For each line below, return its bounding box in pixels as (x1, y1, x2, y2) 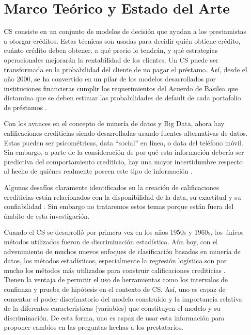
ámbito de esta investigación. (4, 210, 90, 221)
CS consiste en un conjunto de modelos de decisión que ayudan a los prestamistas (4, 26, 246, 36)
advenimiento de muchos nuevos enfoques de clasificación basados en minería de (4, 246, 241, 256)
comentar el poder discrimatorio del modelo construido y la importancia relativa (4, 293, 242, 303)
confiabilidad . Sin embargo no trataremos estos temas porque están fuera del (4, 201, 234, 211)
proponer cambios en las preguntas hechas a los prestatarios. (4, 322, 184, 332)
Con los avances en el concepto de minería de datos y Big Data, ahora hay (4, 118, 225, 128)
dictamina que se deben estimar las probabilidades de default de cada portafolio (4, 93, 241, 103)
